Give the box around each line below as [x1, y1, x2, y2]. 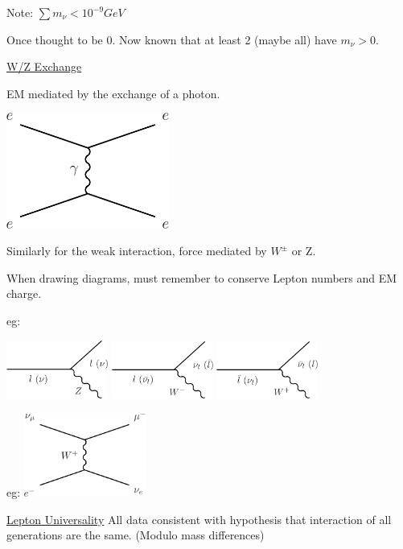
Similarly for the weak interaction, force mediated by [6, 242, 267, 259]
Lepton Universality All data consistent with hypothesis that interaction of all [6, 510, 392, 527]
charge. [6, 285, 42, 302]
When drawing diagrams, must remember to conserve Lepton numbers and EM [6, 269, 397, 286]
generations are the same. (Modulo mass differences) [6, 526, 265, 543]
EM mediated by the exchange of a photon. [6, 85, 220, 101]
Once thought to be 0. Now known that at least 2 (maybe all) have [6, 31, 337, 47]
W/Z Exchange [6, 58, 82, 75]
